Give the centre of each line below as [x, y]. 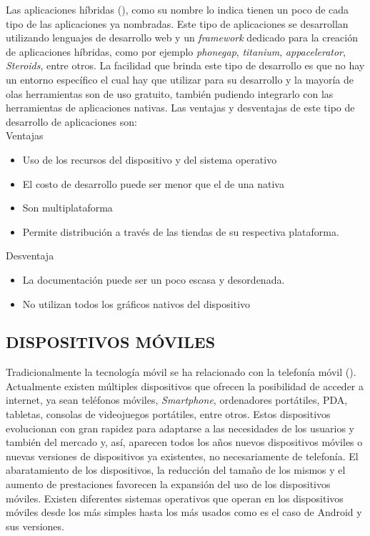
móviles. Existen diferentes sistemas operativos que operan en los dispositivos [175, 498]
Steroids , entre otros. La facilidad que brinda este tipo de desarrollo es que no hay [185, 65]
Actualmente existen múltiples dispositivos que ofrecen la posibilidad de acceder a [185, 386]
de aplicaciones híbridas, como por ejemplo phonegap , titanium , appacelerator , [176, 51]
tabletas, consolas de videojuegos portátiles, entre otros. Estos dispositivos [168, 414]
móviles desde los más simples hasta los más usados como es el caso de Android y [184, 512]
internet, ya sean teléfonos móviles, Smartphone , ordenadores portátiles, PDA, [177, 400]
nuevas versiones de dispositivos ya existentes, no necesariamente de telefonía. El [182, 456]
